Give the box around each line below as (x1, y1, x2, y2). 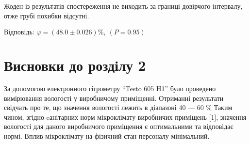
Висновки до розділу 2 (4, 55, 146, 75)
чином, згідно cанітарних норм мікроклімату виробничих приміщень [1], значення (4, 112, 247, 122)
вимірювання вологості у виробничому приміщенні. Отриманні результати (4, 93, 224, 103)
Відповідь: (4, 27, 34, 37)
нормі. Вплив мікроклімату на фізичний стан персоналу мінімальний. (4, 130, 210, 141)
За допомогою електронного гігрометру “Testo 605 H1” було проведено (4, 83, 216, 93)
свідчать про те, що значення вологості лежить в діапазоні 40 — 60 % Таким (4, 102, 233, 112)
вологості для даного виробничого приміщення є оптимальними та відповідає (4, 121, 233, 131)
